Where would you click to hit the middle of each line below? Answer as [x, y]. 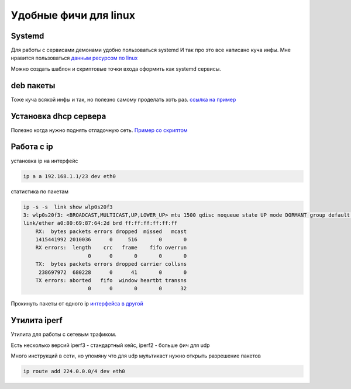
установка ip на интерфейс [44, 161]
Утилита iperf [37, 320]
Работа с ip [32, 147]
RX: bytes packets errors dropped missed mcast [111, 231]
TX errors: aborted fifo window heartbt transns [111, 281]
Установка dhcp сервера [58, 116]
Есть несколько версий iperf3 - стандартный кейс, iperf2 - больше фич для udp [110, 345]
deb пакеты [33, 86]
